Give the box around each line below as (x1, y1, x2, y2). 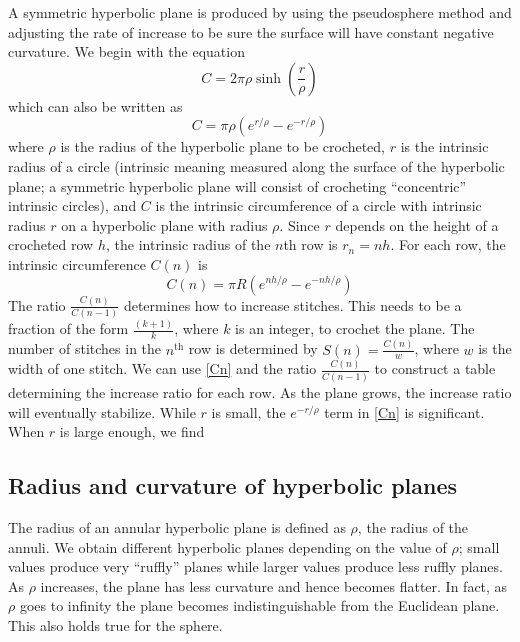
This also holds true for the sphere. (8, 615, 223, 636)
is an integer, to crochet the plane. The (235, 318, 475, 339)
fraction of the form (8, 318, 129, 339)
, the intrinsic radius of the (105, 234, 271, 255)
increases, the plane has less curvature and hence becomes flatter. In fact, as (40, 575, 508, 596)
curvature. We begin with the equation (8, 41, 245, 62)
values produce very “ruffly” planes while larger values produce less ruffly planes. (8, 556, 503, 577)
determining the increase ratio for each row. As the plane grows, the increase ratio (8, 382, 512, 403)
